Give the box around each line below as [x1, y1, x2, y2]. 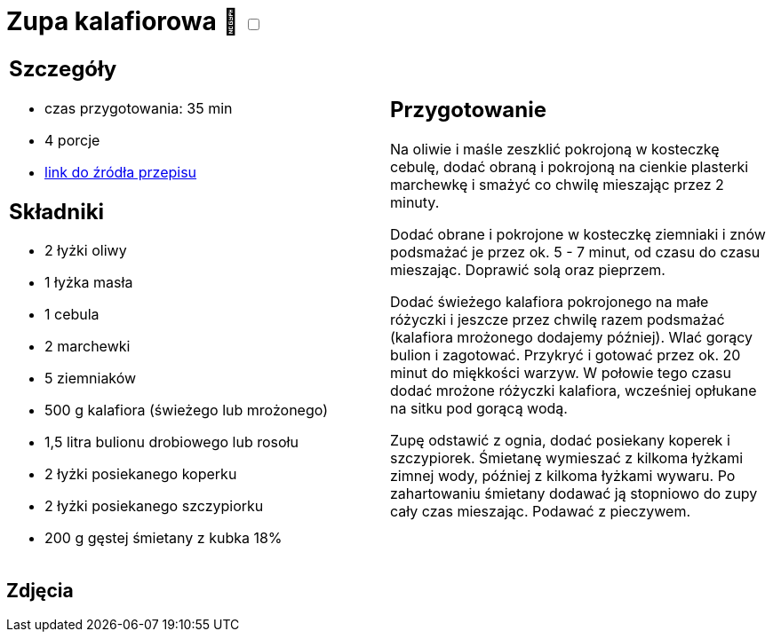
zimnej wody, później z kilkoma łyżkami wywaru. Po [390, 467, 736, 485]
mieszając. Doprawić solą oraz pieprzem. [390, 261, 665, 280]
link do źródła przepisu [44, 162, 197, 181]
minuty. [390, 193, 440, 212]
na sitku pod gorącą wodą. [390, 399, 568, 418]
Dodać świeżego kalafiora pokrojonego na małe [390, 293, 709, 312]
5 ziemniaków [44, 369, 137, 388]
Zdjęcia [6, 579, 74, 602]
